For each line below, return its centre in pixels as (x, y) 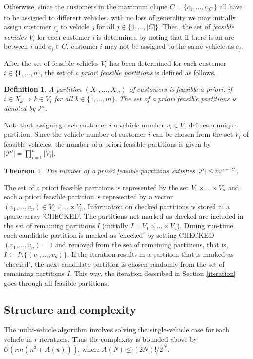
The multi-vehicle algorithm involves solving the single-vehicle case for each (117, 329)
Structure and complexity (70, 309)
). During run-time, (206, 225)
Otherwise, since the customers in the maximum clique (86, 6)
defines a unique (213, 124)
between (16, 46)
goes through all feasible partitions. (57, 283)
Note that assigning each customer (56, 124)
